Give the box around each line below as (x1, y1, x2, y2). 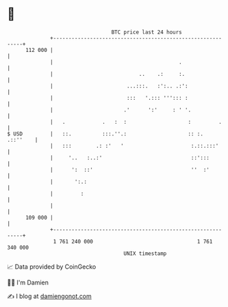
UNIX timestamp (123, 250, 167, 257)
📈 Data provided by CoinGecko (7, 263, 97, 271)
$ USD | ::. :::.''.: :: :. (7, 130, 204, 137)
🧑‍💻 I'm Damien (7, 278, 49, 286)
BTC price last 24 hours (111, 29, 183, 36)
